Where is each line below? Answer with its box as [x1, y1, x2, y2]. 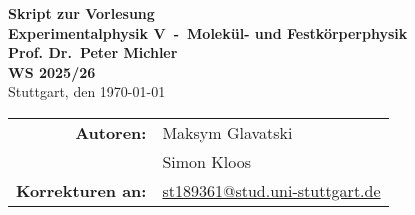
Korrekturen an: [16, 178, 147, 202]
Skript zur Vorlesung [8, 3, 155, 23]
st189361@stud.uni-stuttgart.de [162, 178, 381, 202]
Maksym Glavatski [162, 120, 293, 144]
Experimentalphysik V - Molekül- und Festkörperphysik [8, 22, 408, 43]
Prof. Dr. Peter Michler [8, 42, 178, 63]
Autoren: [75, 120, 147, 144]
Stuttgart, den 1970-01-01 [8, 81, 166, 102]
